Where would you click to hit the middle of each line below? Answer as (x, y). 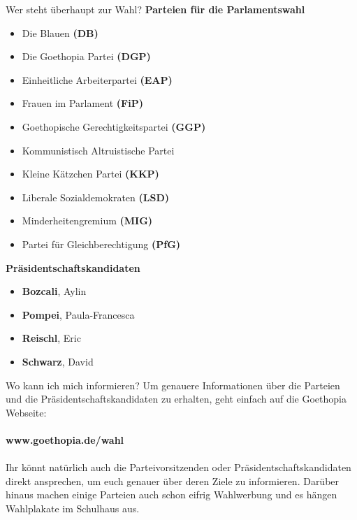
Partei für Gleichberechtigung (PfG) (101, 244)
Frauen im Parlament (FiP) (82, 103)
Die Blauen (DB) (60, 32)
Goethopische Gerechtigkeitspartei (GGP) (114, 126)
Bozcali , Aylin (54, 291)
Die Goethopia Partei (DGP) (86, 56)
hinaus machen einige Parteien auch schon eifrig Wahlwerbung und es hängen (172, 494)
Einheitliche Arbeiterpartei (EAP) (97, 79)
